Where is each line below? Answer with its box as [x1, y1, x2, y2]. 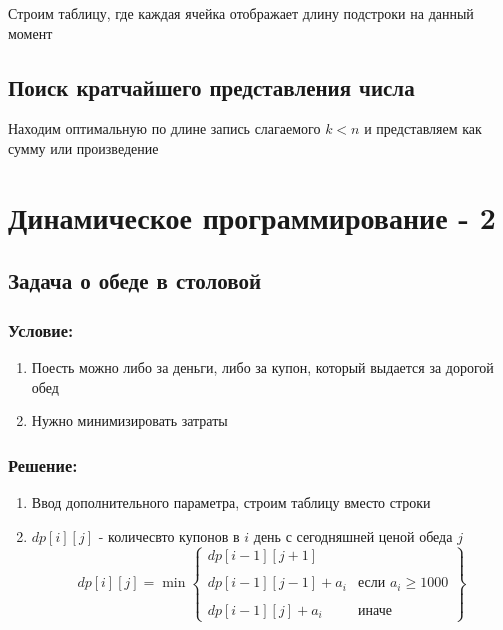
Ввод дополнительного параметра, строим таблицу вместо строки [31, 491, 431, 512]
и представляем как [364, 118, 482, 139]
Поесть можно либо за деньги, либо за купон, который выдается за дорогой [31, 356, 494, 377]
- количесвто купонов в [98, 525, 240, 546]
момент [8, 22, 53, 43]
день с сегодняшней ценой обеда [253, 525, 453, 546]
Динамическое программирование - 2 [8, 196, 496, 237]
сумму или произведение [8, 137, 159, 158]
